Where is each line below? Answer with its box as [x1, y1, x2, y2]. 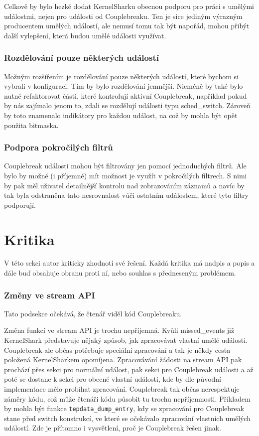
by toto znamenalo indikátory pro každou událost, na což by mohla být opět [4, 110, 238, 120]
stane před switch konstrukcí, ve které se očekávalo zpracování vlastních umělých [4, 413, 251, 423]
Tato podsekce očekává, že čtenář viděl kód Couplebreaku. [4, 308, 182, 318]
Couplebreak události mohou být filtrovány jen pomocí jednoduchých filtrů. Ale [4, 160, 247, 171]
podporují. [4, 199, 36, 210]
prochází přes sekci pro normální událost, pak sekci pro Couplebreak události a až [4, 364, 254, 374]
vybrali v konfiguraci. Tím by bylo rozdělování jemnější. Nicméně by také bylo [4, 81, 243, 91]
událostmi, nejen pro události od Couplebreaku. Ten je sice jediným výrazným [4, 10, 243, 21]
